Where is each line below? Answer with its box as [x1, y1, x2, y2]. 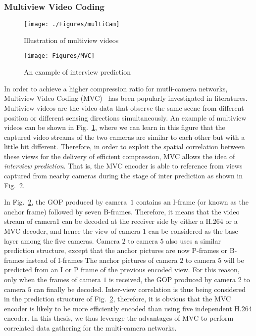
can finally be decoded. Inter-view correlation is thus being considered [33, 284, 246, 294]
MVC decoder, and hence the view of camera [4, 226, 141, 236]
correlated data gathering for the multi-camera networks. [4, 322, 177, 333]
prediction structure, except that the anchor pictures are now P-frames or [4, 245, 228, 255]
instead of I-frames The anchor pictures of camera [26, 254, 178, 265]
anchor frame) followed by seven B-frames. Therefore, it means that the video [4, 206, 240, 216]
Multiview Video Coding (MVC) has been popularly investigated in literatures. [4, 93, 248, 103]
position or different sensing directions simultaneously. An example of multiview [4, 112, 247, 123]
